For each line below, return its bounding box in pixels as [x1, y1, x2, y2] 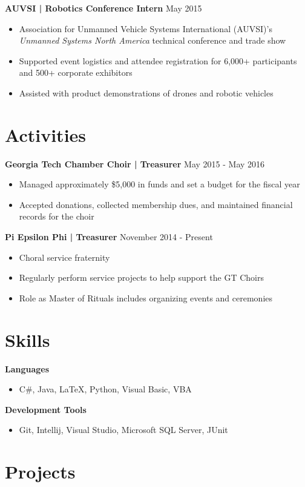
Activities [5, 122, 87, 147]
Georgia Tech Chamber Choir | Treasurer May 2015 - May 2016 [5, 157, 265, 170]
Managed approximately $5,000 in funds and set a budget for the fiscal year [19, 178, 300, 190]
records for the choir [19, 210, 94, 223]
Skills [5, 327, 50, 352]
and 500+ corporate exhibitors [19, 66, 133, 79]
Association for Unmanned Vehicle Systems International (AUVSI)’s [19, 22, 272, 35]
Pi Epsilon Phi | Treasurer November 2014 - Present [5, 230, 213, 243]
